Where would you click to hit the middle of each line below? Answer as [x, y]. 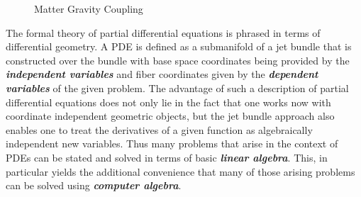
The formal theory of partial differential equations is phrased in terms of [163, 32]
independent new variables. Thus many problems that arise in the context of [172, 143]
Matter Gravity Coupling [89, 9]
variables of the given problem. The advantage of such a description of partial [177, 88]
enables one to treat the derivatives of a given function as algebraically [159, 129]
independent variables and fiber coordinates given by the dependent [162, 74]
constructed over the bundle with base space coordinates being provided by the [178, 60]
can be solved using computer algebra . [94, 185]
